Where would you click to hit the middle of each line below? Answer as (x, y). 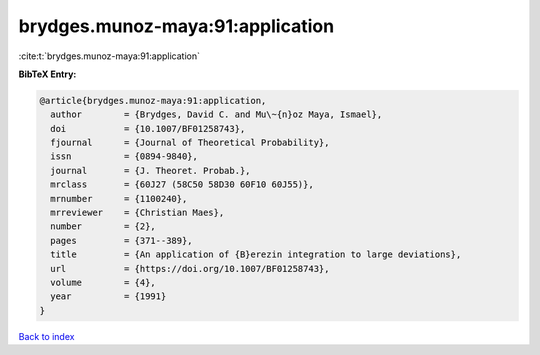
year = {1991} (108, 296)
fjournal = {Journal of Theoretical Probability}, (190, 143)
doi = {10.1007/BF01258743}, (148, 128)
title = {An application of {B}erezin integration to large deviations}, (256, 254)
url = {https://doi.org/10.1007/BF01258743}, (190, 268)
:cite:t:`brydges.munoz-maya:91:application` (109, 56)
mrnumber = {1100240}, (119, 198)
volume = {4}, (103, 282)
